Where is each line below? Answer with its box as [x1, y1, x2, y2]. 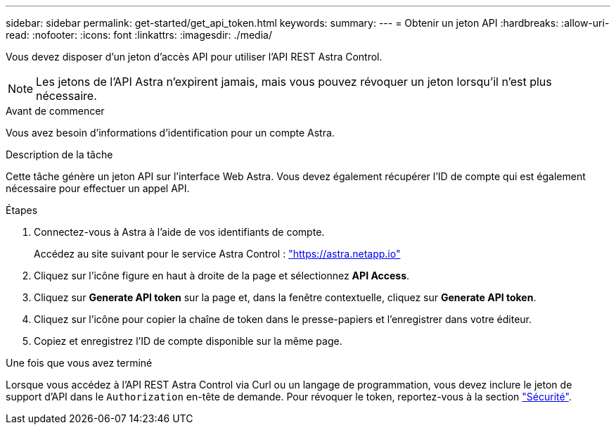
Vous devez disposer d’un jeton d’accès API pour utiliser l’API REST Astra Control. [6, 51, 383, 63]
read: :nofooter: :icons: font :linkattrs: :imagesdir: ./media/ [6, 29, 272, 41]
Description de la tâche [6, 148, 113, 160]
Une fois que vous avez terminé [6, 357, 153, 369]
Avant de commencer [6, 105, 105, 117]
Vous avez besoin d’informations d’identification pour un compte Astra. [6, 127, 335, 139]
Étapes [6, 204, 38, 216]
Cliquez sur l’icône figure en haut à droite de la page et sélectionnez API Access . [34, 270, 410, 282]
